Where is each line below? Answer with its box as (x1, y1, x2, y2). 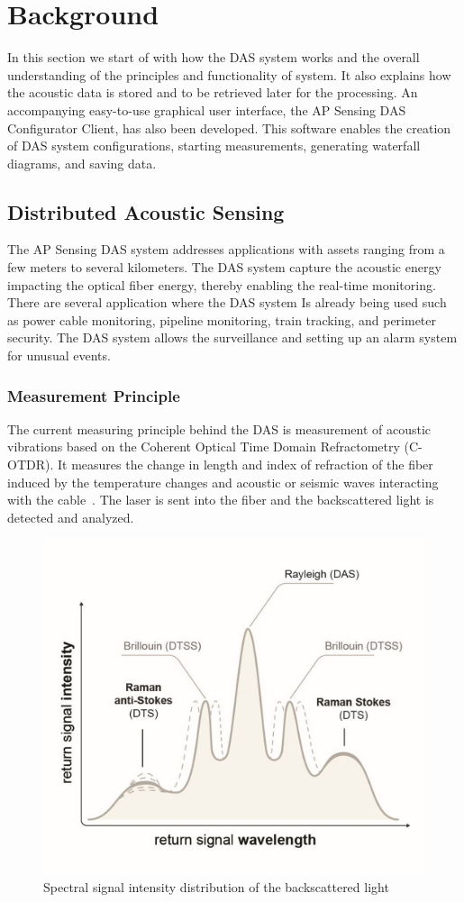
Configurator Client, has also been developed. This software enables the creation (7, 118, 451, 137)
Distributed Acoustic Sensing (7, 197, 285, 225)
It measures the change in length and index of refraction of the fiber (57, 455, 433, 474)
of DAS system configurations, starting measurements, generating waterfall (7, 136, 421, 155)
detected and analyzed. (7, 507, 134, 526)
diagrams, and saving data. (7, 153, 157, 172)
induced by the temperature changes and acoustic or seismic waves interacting (7, 472, 439, 491)
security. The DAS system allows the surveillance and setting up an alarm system (7, 328, 458, 347)
